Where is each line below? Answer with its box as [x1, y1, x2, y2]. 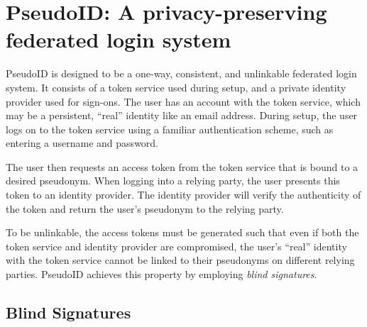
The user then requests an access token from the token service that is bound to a [6, 159, 358, 174]
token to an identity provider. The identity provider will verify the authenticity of [6, 187, 361, 202]
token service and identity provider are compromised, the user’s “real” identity [6, 238, 347, 253]
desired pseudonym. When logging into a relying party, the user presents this [6, 173, 340, 188]
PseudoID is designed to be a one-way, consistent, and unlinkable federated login [6, 66, 357, 81]
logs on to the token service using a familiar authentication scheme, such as [6, 121, 334, 136]
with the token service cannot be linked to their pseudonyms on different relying [6, 253, 355, 267]
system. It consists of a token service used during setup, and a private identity [6, 79, 346, 94]
